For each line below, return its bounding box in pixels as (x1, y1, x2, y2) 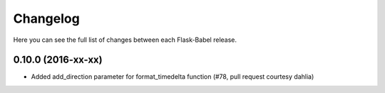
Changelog (13, 11, 80, 26)
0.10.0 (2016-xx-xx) (13, 54, 103, 66)
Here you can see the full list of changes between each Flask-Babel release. (13, 35, 237, 44)
